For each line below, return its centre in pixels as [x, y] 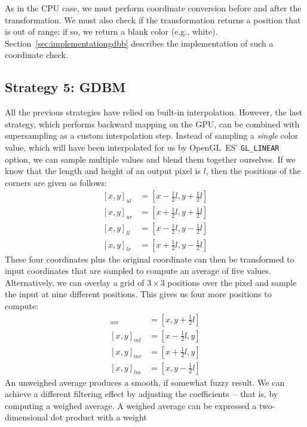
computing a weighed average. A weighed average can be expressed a [131, 405]
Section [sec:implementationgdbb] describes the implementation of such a [139, 43]
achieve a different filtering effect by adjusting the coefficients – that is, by [142, 394]
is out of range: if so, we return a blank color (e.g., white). [111, 31]
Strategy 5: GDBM [65, 87]
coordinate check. [36, 55]
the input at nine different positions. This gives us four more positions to [138, 294]
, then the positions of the [253, 171]
